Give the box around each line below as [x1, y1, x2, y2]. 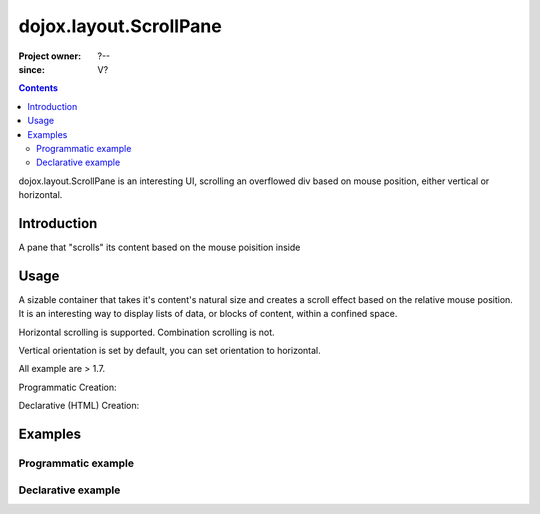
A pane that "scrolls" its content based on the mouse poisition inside [18, 241, 301, 253]
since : [18, 63, 45, 75]
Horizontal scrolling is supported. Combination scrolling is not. [18, 326, 275, 338]
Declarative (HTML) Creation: [18, 400, 140, 412]
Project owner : [18, 50, 82, 62]
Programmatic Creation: [18, 381, 117, 393]
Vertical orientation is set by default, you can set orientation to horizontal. [18, 345, 322, 357]
